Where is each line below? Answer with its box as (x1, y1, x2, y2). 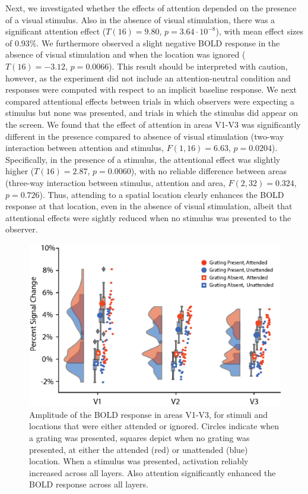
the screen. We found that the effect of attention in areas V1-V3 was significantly (5, 118, 301, 130)
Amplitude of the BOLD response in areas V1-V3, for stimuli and (29, 408, 268, 420)
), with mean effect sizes (215, 25, 303, 37)
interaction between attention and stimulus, (5, 141, 164, 154)
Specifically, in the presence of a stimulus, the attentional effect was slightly (5, 153, 281, 165)
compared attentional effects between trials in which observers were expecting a (5, 95, 294, 107)
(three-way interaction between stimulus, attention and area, (5, 176, 226, 188)
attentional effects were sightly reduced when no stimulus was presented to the (5, 211, 291, 224)
